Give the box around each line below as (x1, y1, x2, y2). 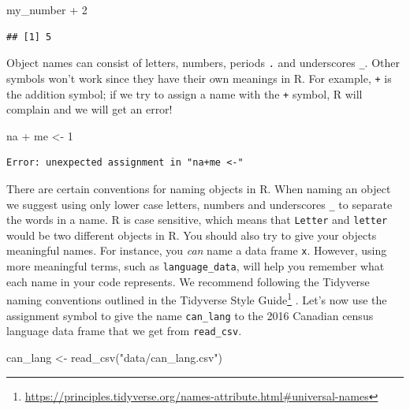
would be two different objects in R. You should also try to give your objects (6, 226, 377, 243)
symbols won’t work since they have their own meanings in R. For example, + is (6, 69, 392, 86)
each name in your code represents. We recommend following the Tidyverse (6, 273, 370, 289)
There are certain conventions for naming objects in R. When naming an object (6, 180, 391, 196)
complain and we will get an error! (6, 101, 173, 117)
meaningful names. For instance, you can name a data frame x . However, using (6, 242, 387, 259)
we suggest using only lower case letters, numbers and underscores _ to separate (6, 196, 393, 212)
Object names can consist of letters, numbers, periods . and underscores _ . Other (6, 54, 400, 71)
